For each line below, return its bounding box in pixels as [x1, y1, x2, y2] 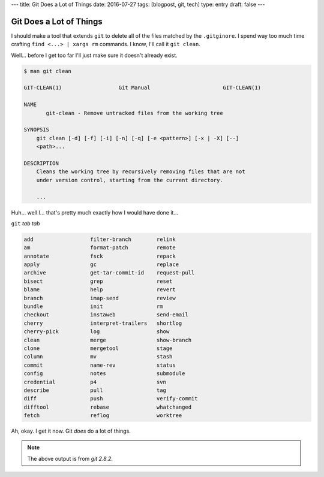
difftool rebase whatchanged [23, 403, 192, 410]
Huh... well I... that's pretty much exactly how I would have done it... [11, 209, 178, 216]
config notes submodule [23, 370, 185, 377]
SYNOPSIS [23, 126, 50, 133]
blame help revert [23, 286, 176, 293]
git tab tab [11, 219, 40, 227]
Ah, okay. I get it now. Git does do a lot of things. [11, 427, 131, 434]
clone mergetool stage [23, 345, 173, 352]
